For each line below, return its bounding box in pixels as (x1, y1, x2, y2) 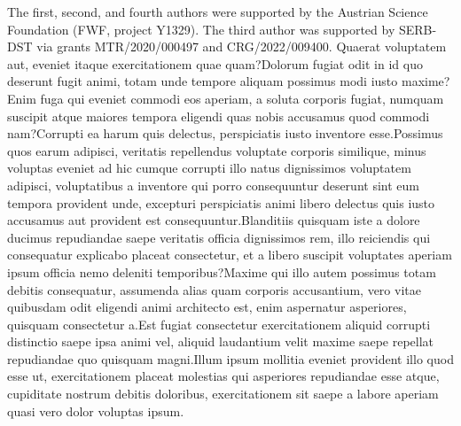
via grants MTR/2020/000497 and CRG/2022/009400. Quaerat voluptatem (36, 37, 447, 56)
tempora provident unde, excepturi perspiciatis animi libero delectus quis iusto (7, 193, 435, 212)
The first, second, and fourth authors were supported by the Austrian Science (7, 3, 428, 20)
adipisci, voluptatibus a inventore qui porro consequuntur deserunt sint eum (7, 175, 419, 194)
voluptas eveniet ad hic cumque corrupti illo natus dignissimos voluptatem (7, 159, 411, 177)
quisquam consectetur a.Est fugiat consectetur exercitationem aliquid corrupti (7, 314, 431, 333)
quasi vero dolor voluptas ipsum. (7, 401, 184, 420)
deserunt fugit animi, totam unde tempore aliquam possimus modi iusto (7, 72, 398, 90)
